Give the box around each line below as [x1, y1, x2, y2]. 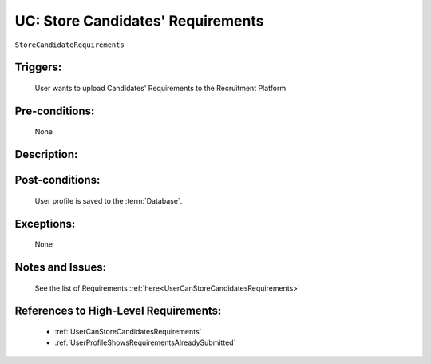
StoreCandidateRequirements [14, 40, 125, 49]
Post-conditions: [14, 173, 101, 187]
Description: [14, 148, 78, 161]
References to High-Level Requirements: [14, 304, 222, 318]
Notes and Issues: [14, 260, 107, 274]
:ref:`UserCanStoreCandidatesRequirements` [54, 327, 202, 336]
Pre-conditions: [14, 104, 95, 117]
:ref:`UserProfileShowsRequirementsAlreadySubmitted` [54, 338, 236, 347]
